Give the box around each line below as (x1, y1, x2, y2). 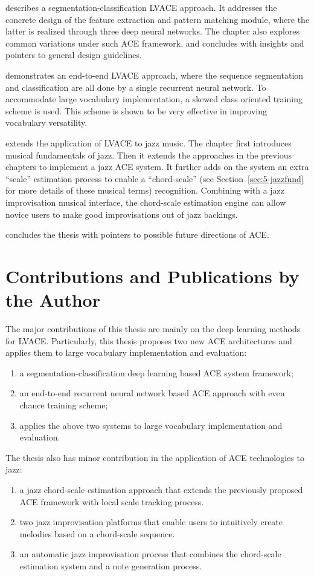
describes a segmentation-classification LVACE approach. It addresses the (5, 1, 277, 13)
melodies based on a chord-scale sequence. (19, 527, 175, 540)
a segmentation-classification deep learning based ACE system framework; (19, 366, 293, 379)
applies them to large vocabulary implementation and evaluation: (5, 346, 247, 359)
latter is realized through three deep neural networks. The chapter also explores (5, 25, 300, 38)
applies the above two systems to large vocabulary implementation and (19, 419, 283, 431)
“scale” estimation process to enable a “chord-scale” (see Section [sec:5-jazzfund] (5, 172, 304, 185)
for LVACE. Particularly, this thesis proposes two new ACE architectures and (5, 334, 292, 347)
